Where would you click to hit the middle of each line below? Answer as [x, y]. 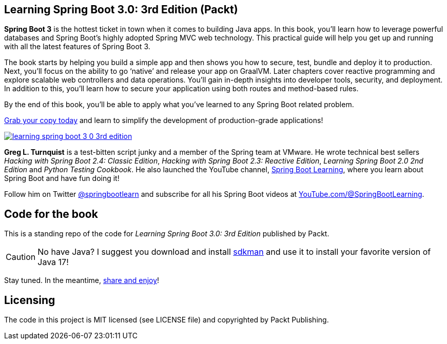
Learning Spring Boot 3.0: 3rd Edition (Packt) [121, 9]
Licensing [30, 300]
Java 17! [53, 262]
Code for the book [51, 214]
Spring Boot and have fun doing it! [62, 178]
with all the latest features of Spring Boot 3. [77, 47]
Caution [21, 257]
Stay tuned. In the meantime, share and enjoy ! [82, 280]
